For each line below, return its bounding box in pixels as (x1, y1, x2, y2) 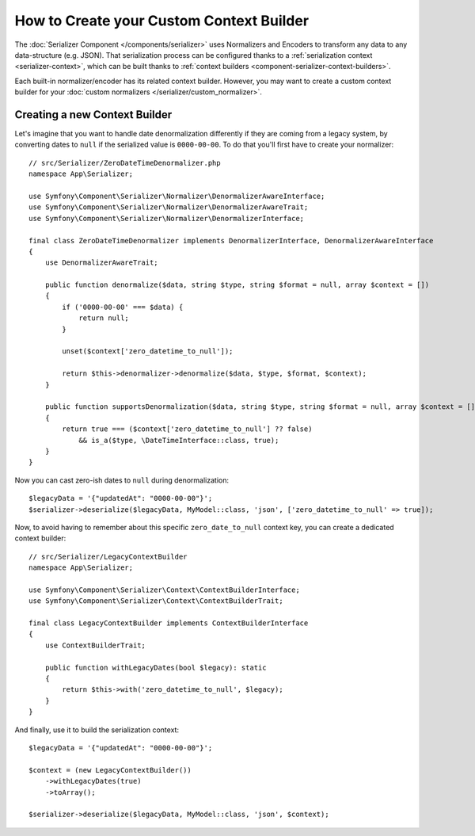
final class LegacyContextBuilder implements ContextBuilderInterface (28, 619, 309, 628)
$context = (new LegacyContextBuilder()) (28, 765, 192, 774)
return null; (78, 314, 130, 323)
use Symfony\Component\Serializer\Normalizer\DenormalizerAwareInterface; (28, 191, 325, 200)
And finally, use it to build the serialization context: (14, 725, 180, 735)
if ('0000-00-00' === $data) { (62, 302, 184, 311)
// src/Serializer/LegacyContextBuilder (28, 552, 188, 561)
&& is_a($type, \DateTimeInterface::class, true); (78, 436, 279, 445)
